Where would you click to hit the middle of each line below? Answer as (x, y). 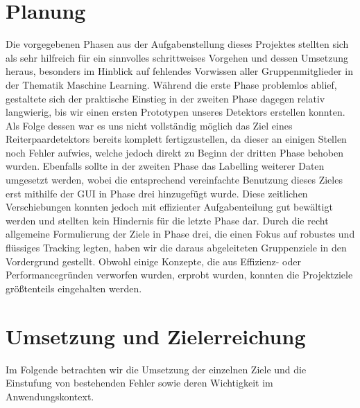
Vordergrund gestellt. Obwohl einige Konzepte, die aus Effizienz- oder (153, 261)
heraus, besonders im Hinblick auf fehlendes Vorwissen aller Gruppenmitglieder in (179, 71)
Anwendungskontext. (50, 396)
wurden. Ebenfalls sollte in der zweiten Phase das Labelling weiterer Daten (165, 166)
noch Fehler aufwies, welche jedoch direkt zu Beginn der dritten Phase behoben (175, 152)
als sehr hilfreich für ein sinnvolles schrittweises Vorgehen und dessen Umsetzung (177, 57)
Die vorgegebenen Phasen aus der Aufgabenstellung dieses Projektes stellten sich (177, 44)
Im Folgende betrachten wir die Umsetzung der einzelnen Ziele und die (156, 369)
